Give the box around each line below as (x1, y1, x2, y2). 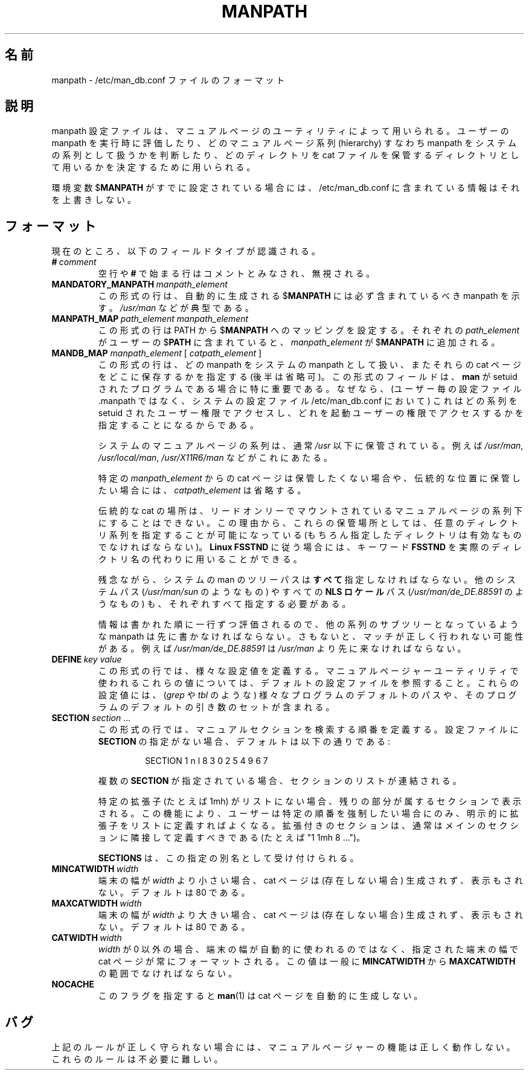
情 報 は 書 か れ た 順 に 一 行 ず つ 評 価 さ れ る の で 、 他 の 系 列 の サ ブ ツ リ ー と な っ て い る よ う (98, 619, 519, 630)
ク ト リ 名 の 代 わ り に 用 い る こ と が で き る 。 (98, 554, 302, 565)
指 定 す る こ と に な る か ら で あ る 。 (98, 420, 258, 431)
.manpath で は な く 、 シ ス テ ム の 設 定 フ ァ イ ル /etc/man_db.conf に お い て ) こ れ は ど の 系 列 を (98, 396, 518, 406)
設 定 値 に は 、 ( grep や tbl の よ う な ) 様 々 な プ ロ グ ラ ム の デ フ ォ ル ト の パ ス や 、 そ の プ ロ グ (98, 690, 517, 701)
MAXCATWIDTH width (51, 898, 142, 909)
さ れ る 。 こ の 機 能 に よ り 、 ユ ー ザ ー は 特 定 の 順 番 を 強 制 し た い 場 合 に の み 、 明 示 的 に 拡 (98, 808, 519, 819)
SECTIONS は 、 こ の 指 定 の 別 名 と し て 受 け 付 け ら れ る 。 (98, 853, 359, 864)
